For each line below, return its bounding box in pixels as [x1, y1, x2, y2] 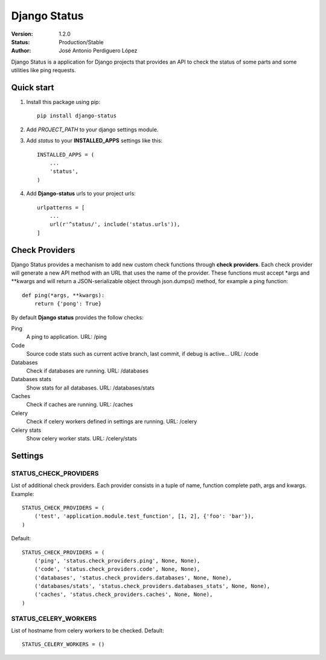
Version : [11, 30, 33, 38]
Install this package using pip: [26, 99, 101, 106]
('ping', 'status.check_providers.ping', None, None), [34, 557, 200, 564]
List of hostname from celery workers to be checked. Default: [11, 627, 164, 635]
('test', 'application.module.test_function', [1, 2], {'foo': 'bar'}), [34, 513, 255, 520]
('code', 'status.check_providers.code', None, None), [34, 566, 200, 573]
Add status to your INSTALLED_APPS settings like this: [26, 137, 163, 145]
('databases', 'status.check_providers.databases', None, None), [34, 574, 232, 581]
